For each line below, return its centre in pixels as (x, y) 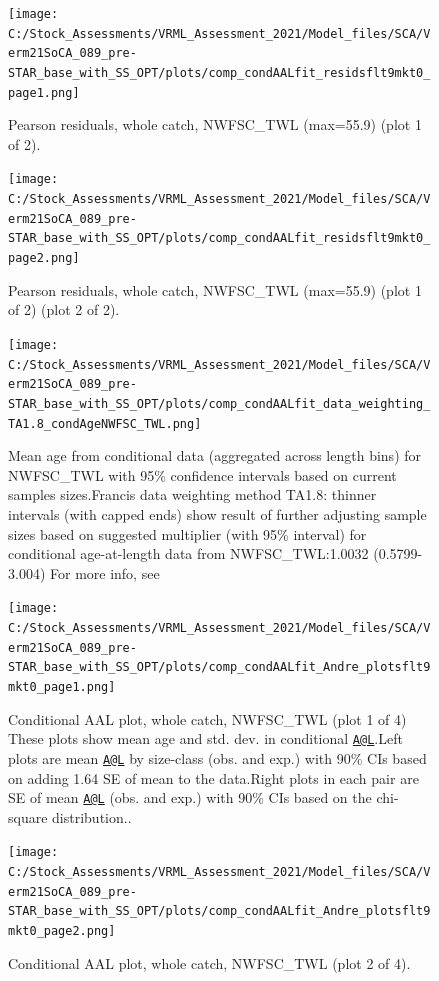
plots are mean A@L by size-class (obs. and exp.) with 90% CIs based (217, 757)
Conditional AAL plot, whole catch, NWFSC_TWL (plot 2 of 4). (209, 962)
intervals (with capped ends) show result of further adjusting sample (217, 514)
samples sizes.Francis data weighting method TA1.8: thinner (192, 494)
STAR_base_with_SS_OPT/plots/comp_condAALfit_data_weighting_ (219, 403)
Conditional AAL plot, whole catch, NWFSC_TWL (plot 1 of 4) (207, 718)
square (28, 816)
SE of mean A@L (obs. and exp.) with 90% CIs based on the (190, 797)
